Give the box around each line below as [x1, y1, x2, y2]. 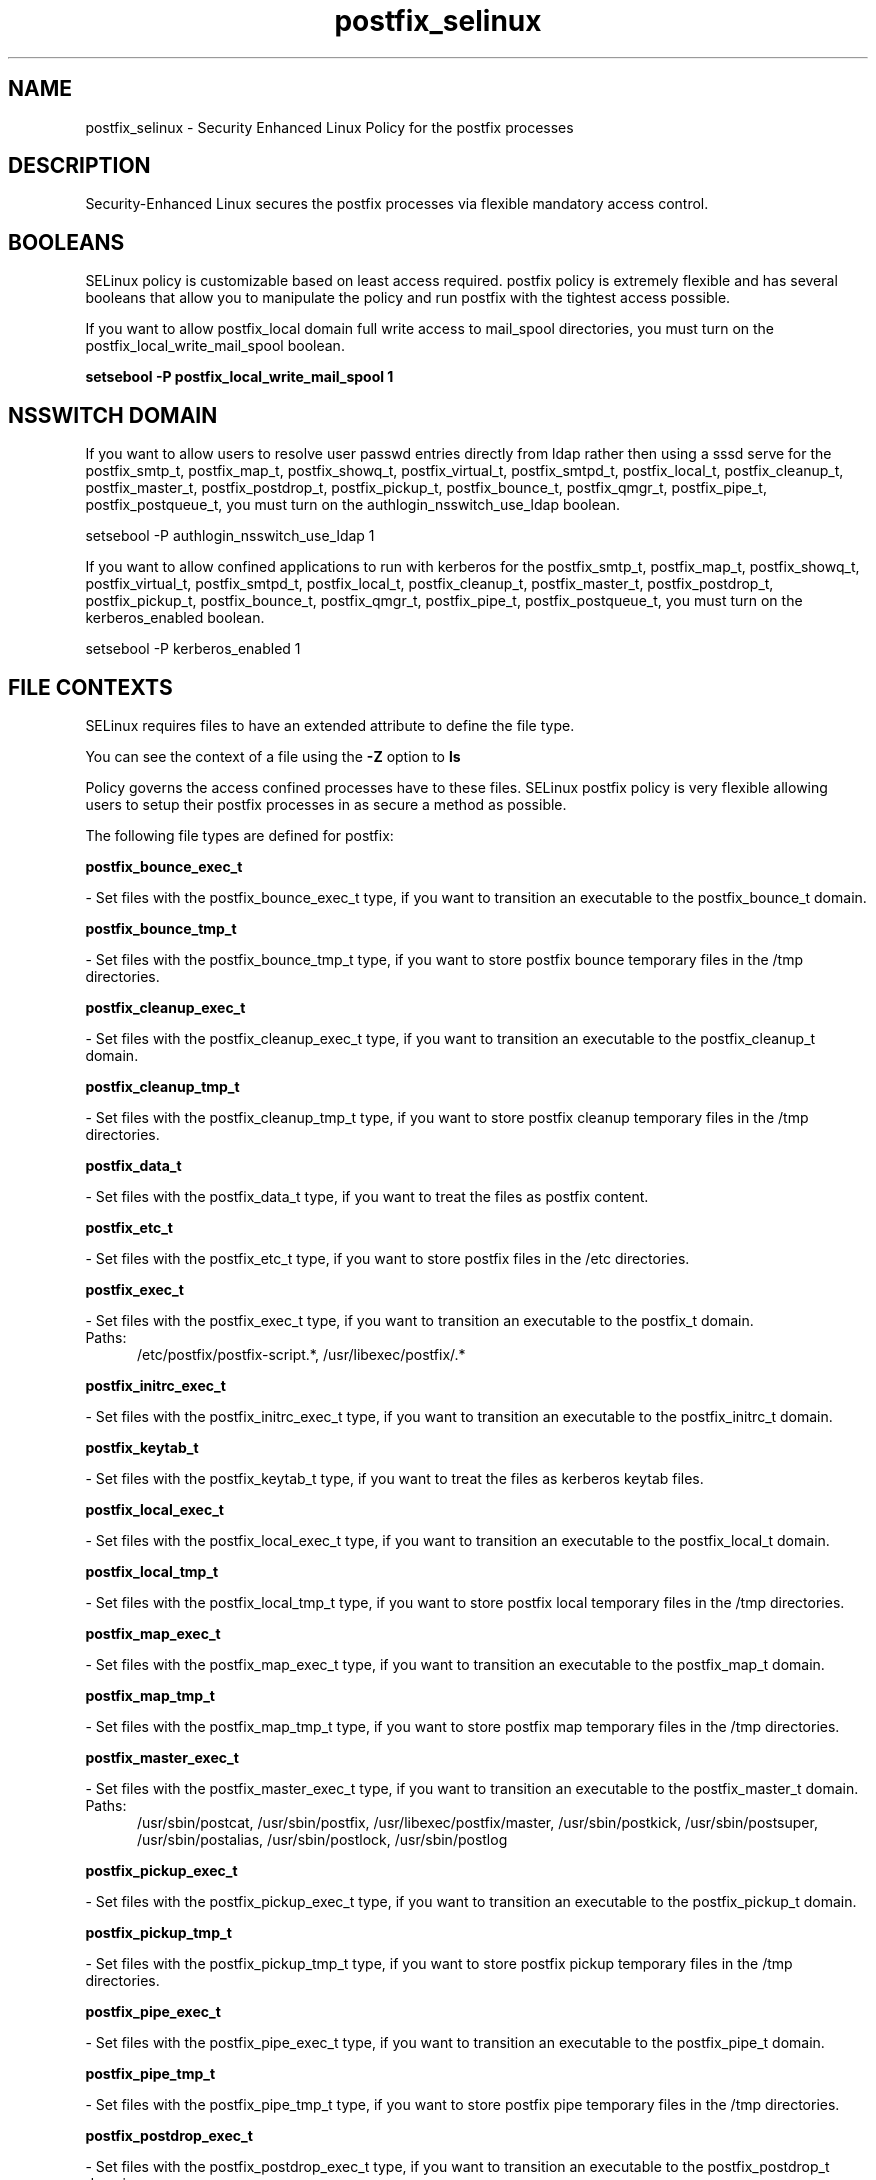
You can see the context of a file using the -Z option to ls [85, 747, 461, 765]
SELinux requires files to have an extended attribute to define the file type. [85, 716, 575, 734]
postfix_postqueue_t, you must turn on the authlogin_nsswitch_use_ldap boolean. [85, 496, 621, 514]
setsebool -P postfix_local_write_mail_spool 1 [85, 368, 394, 386]
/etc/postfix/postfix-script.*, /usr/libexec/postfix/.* [137, 1345, 466, 1363]
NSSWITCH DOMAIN [8, 402, 218, 428]
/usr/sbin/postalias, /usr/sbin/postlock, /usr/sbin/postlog [137, 1830, 508, 1848]
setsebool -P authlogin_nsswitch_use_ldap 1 [85, 527, 375, 545]
